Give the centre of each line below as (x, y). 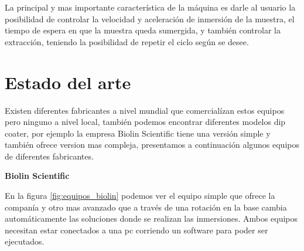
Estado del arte (68, 82)
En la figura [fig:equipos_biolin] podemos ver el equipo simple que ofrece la (140, 196)
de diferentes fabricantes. (49, 156)
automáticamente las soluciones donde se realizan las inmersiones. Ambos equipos (151, 218)
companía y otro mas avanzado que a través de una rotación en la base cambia (146, 207)
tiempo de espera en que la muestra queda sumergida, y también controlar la (143, 30)
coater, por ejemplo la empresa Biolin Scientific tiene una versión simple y (138, 133)
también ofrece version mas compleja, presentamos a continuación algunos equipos (152, 145)
